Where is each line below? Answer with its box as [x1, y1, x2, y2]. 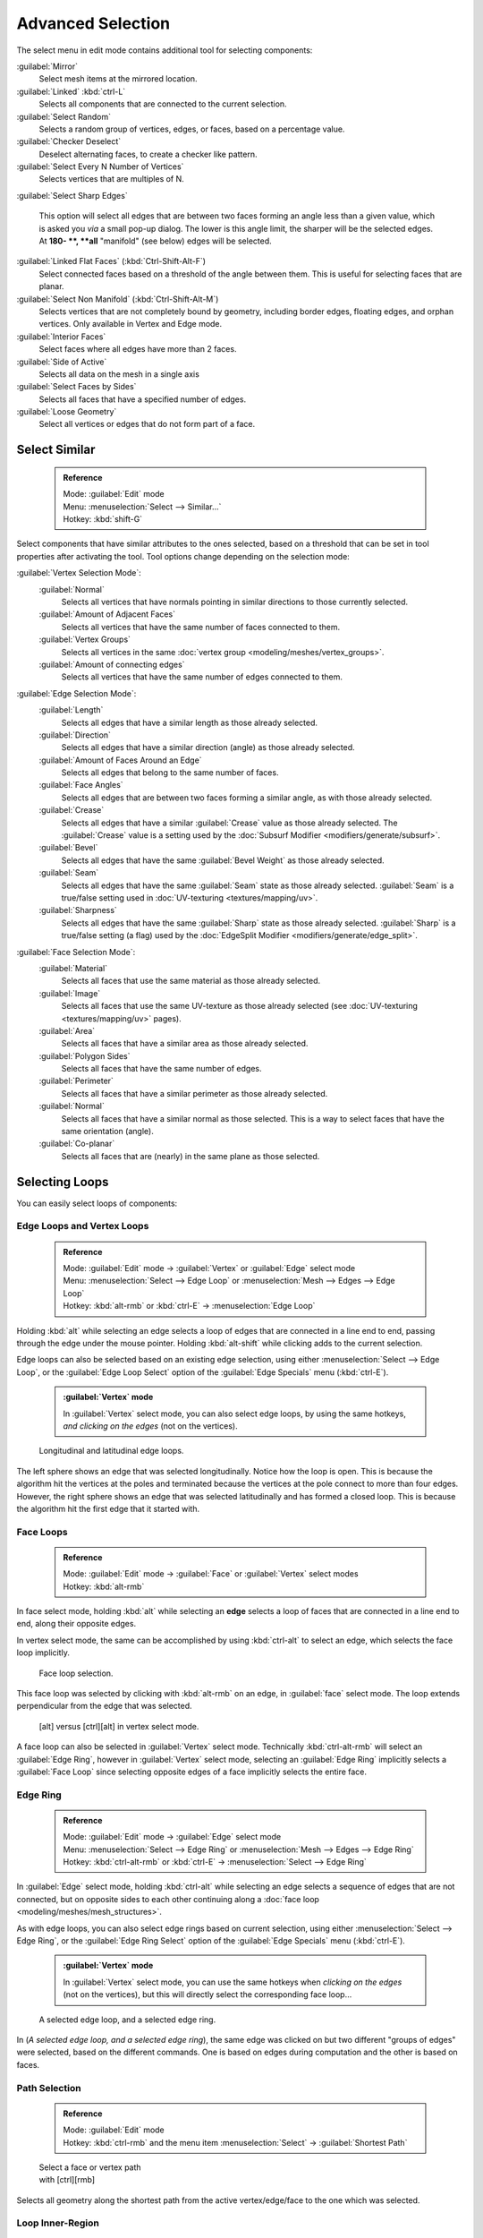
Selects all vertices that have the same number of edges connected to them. [61, 671, 343, 682]
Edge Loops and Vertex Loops [16, 1220, 149, 1233]
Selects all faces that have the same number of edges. [61, 1063, 262, 1074]
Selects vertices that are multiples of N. [38, 174, 185, 184]
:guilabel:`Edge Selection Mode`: [16, 688, 137, 698]
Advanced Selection [16, 13, 171, 33]
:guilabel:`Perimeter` [38, 1075, 114, 1087]
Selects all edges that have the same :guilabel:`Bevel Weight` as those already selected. [61, 855, 385, 866]
